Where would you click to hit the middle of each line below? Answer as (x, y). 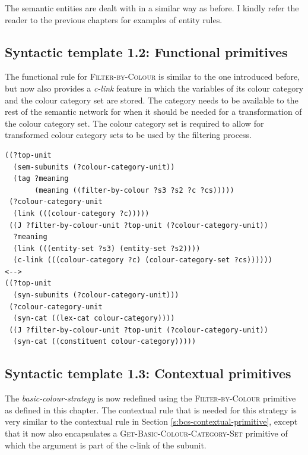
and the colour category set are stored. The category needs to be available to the (152, 100)
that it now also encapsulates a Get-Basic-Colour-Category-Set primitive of (146, 433)
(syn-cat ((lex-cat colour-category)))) (94, 318)
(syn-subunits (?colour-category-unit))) (96, 295)
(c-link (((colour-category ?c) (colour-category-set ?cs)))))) (143, 260)
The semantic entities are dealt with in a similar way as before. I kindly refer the (152, 8)
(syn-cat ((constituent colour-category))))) (105, 342)
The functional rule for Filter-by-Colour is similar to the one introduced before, (153, 76)
